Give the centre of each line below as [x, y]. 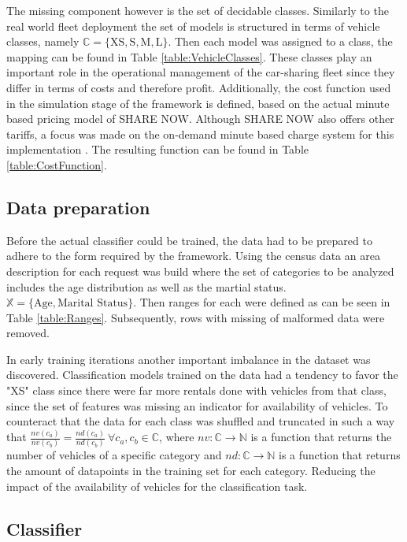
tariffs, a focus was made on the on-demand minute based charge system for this [200, 134]
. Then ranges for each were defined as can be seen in [262, 302]
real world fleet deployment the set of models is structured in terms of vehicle [193, 26]
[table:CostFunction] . [57, 164]
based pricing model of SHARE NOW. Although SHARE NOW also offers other [200, 119]
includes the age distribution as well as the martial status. [146, 286]
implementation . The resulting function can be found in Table [157, 149]
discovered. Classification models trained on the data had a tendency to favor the [202, 375]
